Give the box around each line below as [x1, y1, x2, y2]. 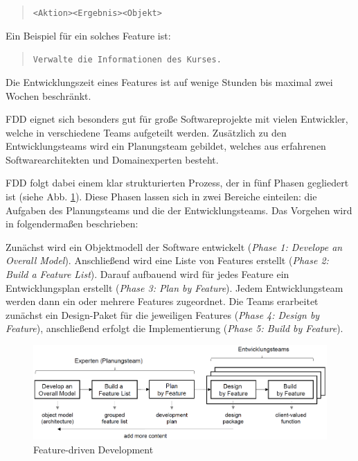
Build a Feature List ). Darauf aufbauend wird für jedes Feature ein [6, 267, 289, 281]
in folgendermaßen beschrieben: [6, 216, 138, 231]
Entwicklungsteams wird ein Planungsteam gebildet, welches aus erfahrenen [6, 139, 326, 153]
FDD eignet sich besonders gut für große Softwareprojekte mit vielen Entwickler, [6, 112, 348, 126]
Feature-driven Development [33, 442, 154, 456]
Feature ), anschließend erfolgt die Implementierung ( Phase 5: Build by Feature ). [6, 321, 343, 336]
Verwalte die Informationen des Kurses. [33, 55, 222, 65]
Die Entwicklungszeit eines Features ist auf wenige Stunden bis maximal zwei [6, 74, 333, 89]
